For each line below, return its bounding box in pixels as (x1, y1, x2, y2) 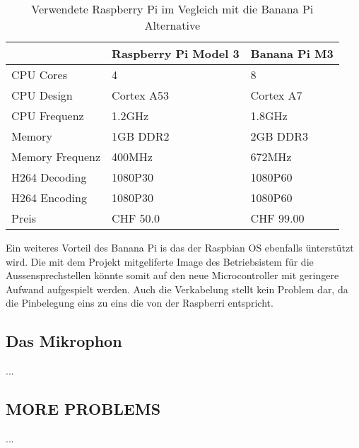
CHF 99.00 (250, 210, 305, 226)
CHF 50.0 (112, 210, 160, 226)
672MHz (250, 148, 292, 165)
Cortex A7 (250, 87, 302, 103)
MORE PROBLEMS (6, 398, 161, 420)
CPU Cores (11, 66, 68, 83)
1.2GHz (112, 107, 149, 124)
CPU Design (11, 87, 73, 103)
